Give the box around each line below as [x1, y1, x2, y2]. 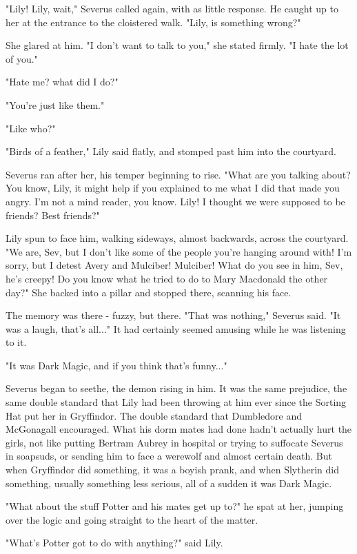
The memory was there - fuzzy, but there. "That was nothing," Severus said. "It [6, 308, 341, 322]
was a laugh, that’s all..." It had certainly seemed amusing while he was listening [6, 321, 346, 336]
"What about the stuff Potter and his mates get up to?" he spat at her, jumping [6, 499, 344, 513]
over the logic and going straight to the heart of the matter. [6, 512, 258, 526]
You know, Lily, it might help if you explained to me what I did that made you [6, 181, 340, 195]
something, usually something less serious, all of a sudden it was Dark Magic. [6, 475, 332, 490]
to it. [6, 335, 27, 349]
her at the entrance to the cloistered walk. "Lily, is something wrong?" [6, 14, 301, 29]
